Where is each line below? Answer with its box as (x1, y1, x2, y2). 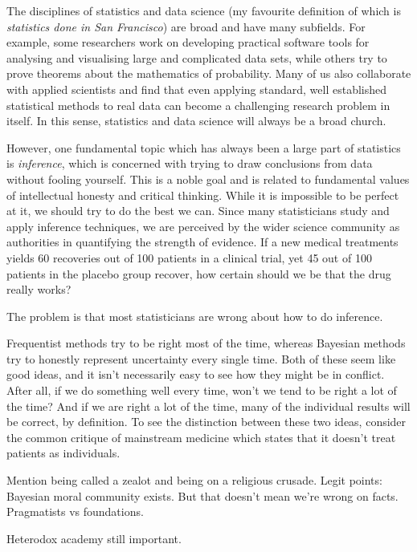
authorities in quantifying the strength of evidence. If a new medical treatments (6, 233, 399, 250)
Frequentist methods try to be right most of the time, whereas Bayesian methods (6, 335, 406, 351)
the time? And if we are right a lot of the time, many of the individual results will (6, 397, 411, 414)
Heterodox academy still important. (6, 530, 182, 546)
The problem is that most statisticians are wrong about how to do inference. (6, 307, 383, 324)
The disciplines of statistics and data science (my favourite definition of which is (6, 2, 401, 18)
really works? (6, 281, 72, 298)
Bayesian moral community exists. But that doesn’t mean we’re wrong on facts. (6, 487, 399, 504)
